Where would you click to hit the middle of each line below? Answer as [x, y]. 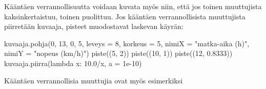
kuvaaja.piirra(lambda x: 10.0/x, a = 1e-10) [73, 63]
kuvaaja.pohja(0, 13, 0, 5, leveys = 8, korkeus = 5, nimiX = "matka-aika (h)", [127, 43]
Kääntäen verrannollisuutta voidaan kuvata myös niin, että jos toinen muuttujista [133, 6]
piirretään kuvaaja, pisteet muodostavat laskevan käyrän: [94, 26]
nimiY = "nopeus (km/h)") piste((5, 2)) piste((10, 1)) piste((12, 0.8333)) [118, 53]
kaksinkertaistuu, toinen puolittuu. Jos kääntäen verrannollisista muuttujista [125, 16]
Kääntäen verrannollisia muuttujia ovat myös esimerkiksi [94, 80]
